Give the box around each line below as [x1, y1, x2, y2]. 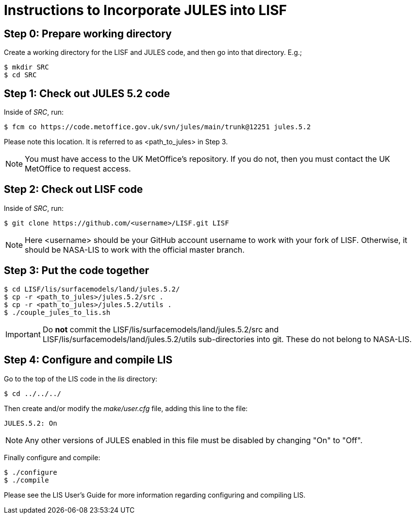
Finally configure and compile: [4, 453, 100, 462]
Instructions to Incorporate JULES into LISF [4, 2, 287, 18]
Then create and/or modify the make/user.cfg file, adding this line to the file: [4, 404, 248, 413]
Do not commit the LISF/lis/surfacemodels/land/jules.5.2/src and [42, 324, 279, 334]
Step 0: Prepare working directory [4, 27, 172, 40]
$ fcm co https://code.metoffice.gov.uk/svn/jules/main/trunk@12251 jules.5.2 [4, 123, 311, 131]
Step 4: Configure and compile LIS [4, 354, 173, 366]
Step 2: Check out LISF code [4, 183, 143, 196]
